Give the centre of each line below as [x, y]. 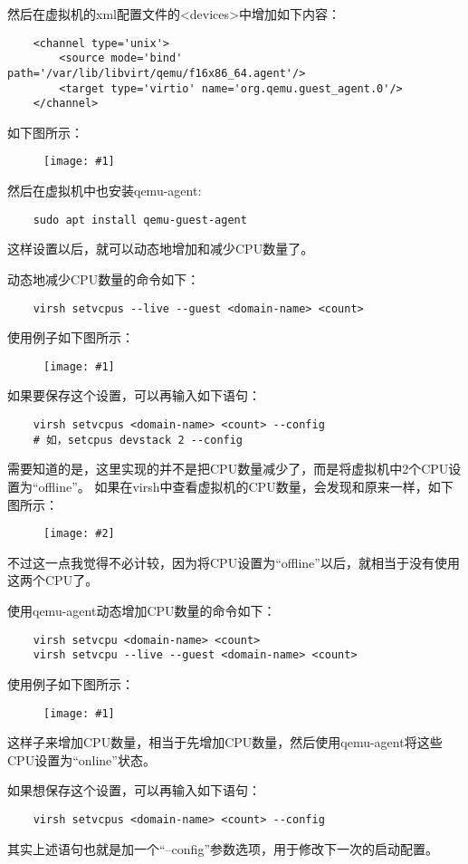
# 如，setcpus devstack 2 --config [138, 440]
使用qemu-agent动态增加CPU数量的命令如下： [142, 610]
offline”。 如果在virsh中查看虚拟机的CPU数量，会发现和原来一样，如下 [246, 486]
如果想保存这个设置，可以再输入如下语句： [134, 790]
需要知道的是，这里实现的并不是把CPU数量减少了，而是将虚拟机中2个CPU [228, 469]
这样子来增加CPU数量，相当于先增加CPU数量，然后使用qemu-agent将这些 [225, 742]
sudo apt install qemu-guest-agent [140, 220]
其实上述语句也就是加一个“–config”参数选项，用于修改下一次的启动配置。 [223, 848]
